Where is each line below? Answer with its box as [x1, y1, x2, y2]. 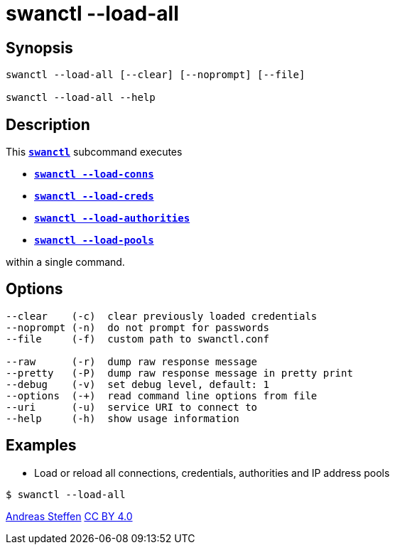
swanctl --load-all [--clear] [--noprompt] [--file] [6, 69, 305, 81]
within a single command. [6, 256, 125, 269]
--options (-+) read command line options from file [6, 389, 318, 401]
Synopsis [6, 38, 73, 57]
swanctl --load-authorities [34, 212, 190, 225]
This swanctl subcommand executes [6, 146, 183, 158]
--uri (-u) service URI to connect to [6, 401, 258, 413]
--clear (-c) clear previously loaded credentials [6, 310, 318, 322]
